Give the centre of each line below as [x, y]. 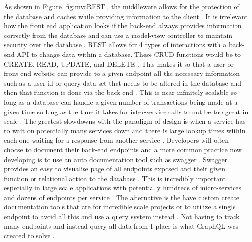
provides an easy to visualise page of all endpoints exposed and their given [115, 169]
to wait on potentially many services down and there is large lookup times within [125, 130]
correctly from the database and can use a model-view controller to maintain [118, 35]
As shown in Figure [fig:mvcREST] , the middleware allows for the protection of [122, 6]
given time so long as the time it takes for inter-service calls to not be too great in [126, 111]
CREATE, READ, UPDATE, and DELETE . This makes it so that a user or [119, 64]
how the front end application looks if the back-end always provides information [123, 26]
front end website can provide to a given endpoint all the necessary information [122, 73]
